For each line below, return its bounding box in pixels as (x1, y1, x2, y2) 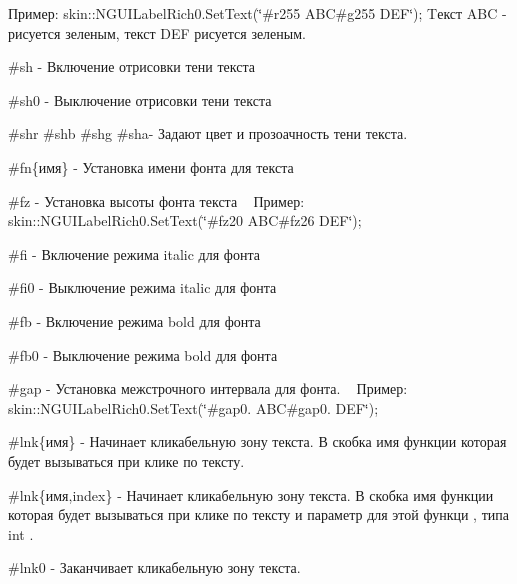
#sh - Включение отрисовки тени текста (8, 56, 255, 77)
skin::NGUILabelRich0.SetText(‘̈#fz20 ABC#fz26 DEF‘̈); (8, 210, 362, 231)
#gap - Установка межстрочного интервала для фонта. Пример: (8, 378, 408, 399)
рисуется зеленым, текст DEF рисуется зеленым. (8, 22, 306, 43)
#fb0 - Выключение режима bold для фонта (8, 344, 278, 365)
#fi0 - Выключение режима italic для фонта (8, 277, 277, 298)
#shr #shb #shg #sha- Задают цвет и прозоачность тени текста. (8, 123, 408, 144)
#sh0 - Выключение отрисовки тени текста (8, 89, 272, 110)
